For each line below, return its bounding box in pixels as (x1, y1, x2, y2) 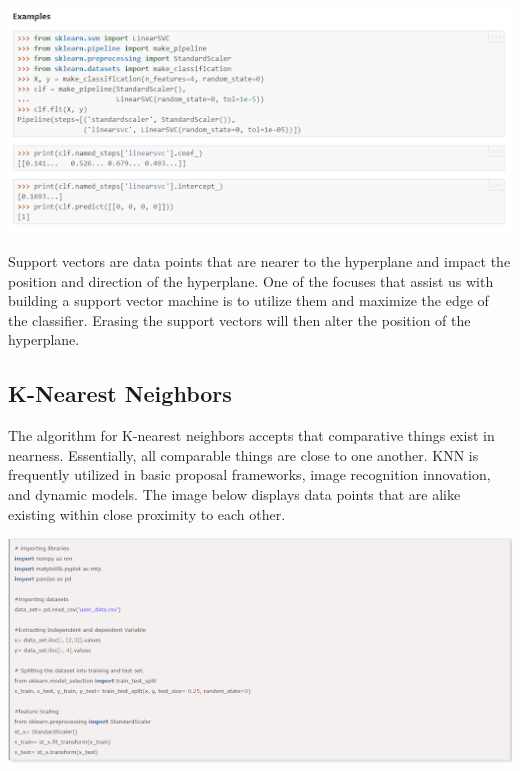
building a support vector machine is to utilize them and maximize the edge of (8, 290, 489, 311)
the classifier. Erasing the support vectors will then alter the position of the (8, 309, 471, 330)
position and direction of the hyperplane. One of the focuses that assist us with (8, 270, 494, 291)
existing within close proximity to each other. (8, 503, 286, 524)
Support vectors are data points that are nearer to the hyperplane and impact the (8, 251, 511, 272)
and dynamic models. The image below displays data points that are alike (8, 483, 461, 504)
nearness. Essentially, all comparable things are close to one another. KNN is (8, 444, 479, 465)
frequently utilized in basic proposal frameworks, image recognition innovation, (8, 464, 491, 485)
